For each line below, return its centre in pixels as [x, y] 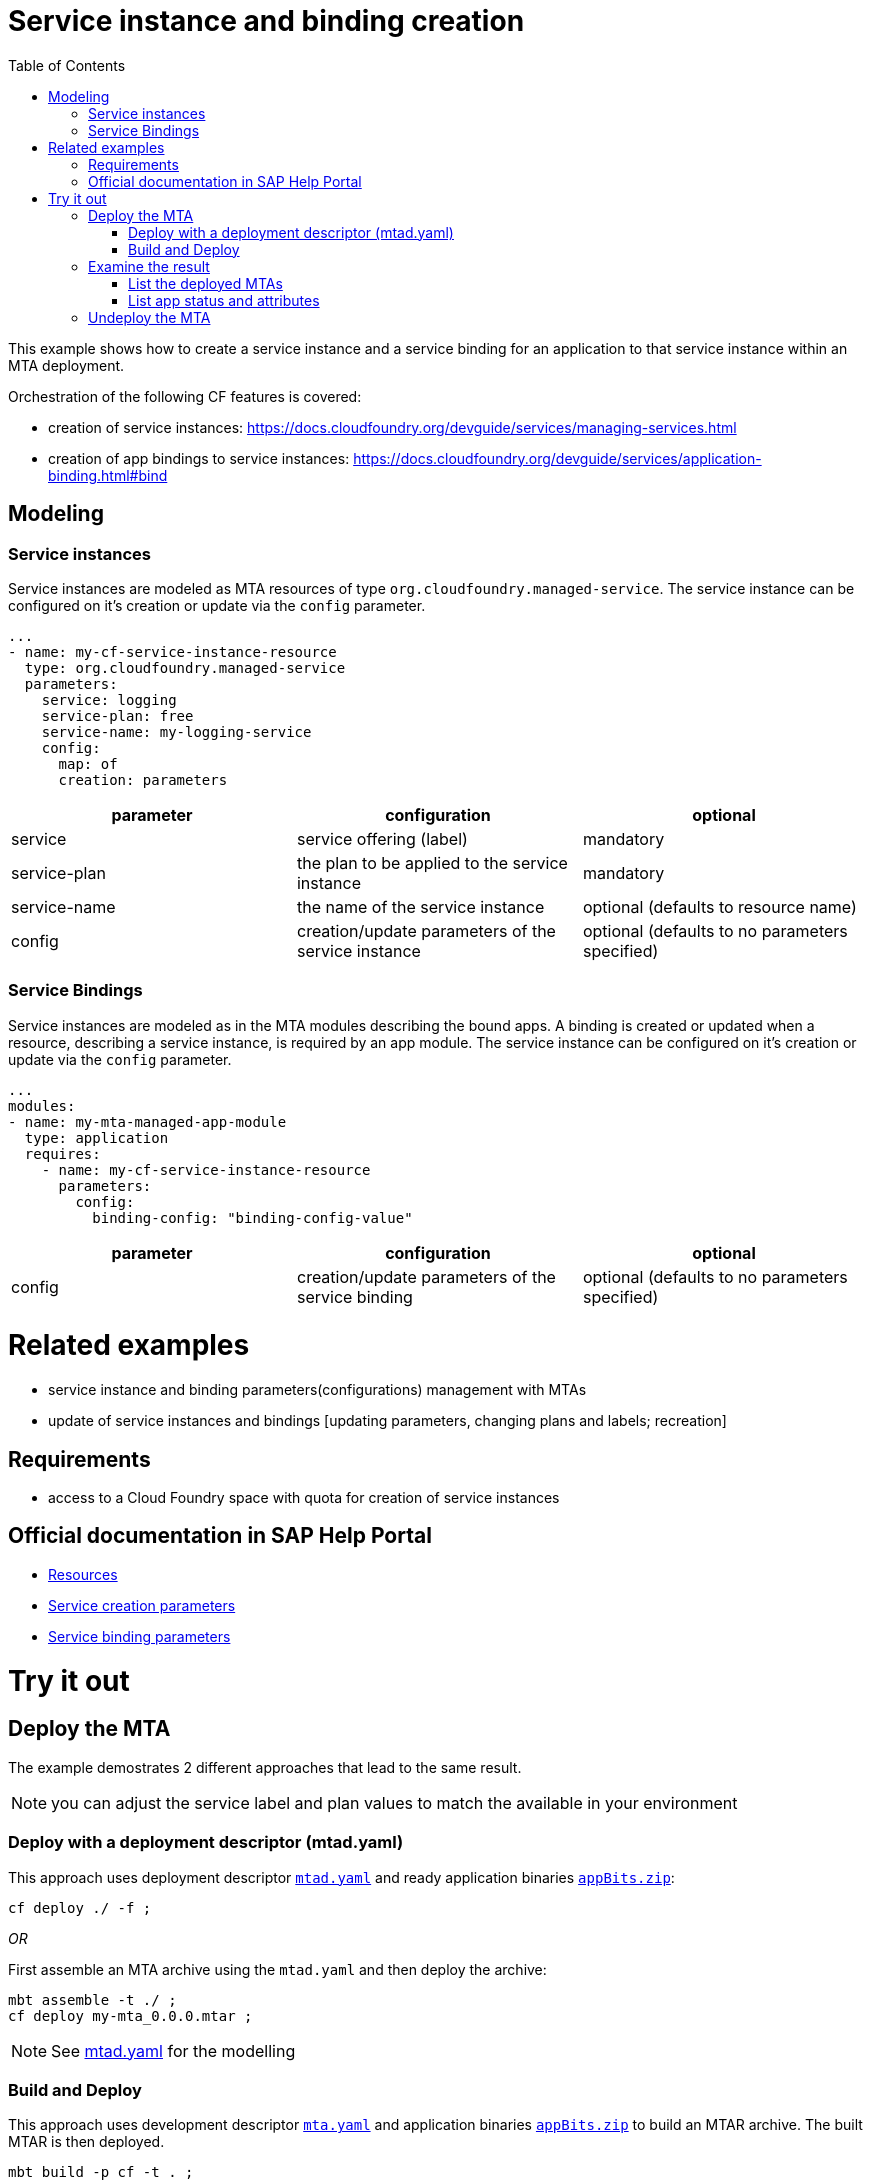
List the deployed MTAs [205, 283]
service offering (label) [382, 838]
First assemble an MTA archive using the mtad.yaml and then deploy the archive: [277, 1969]
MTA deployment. [66, 365]
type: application [96, 1137]
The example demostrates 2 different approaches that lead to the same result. [265, 1767]
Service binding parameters [139, 1636]
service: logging [109, 699]
